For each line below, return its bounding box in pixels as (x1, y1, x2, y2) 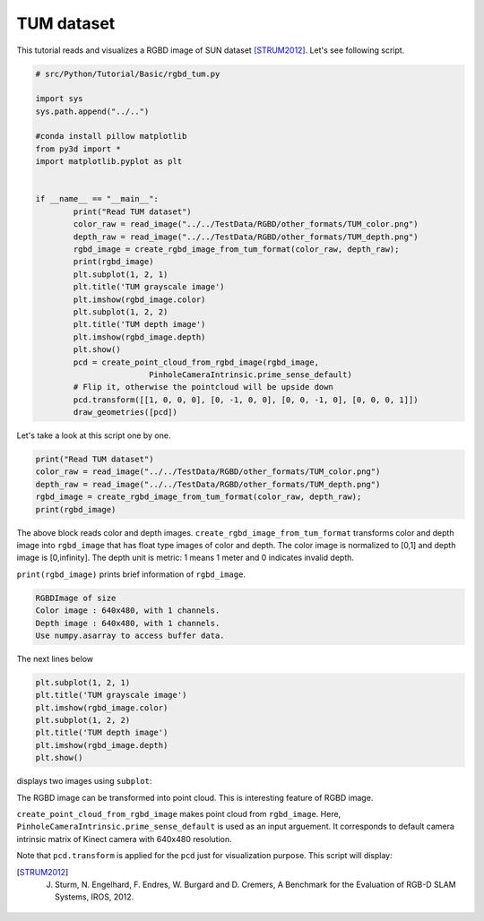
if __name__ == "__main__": (35, 194, 159, 204)
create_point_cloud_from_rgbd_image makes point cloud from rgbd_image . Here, (16, 809, 341, 819)
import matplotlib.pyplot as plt (35, 157, 183, 167)
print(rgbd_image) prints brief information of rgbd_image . (16, 569, 246, 580)
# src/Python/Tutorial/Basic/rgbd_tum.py (35, 68, 220, 79)
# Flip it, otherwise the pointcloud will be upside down (73, 382, 333, 392)
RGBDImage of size (35, 592, 117, 603)
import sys (35, 94, 83, 104)
